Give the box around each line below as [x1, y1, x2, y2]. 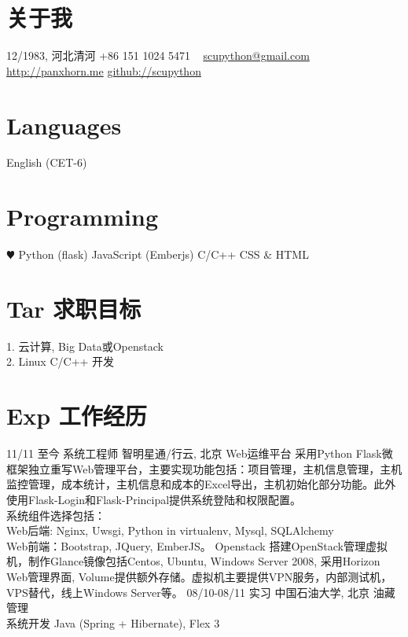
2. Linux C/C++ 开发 [6, 353, 115, 370]
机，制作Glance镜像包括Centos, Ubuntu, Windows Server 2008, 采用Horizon [6, 553, 380, 569]
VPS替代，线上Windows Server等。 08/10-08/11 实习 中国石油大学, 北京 [6, 584, 370, 600]
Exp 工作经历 [6, 400, 147, 432]
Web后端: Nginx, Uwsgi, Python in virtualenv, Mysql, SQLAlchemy [6, 522, 334, 539]
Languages [6, 109, 122, 141]
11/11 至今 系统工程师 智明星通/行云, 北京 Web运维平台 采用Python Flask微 [6, 445, 393, 462]
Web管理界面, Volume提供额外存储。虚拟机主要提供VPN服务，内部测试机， [6, 568, 392, 584]
